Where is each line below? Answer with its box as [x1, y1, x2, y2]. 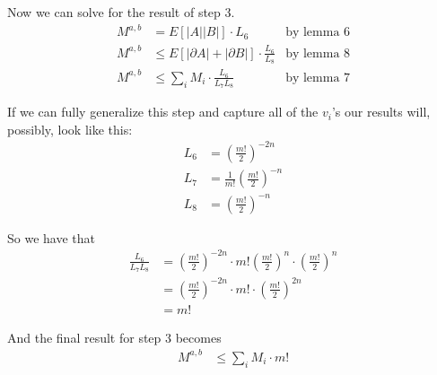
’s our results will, [331, 102, 431, 121]
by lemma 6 [285, 26, 351, 39]
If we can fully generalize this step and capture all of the [7, 102, 319, 121]
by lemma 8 [285, 47, 351, 60]
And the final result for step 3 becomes [7, 327, 222, 346]
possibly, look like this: [7, 119, 133, 138]
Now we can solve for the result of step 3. [7, 3, 235, 21]
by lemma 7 [285, 71, 351, 84]
